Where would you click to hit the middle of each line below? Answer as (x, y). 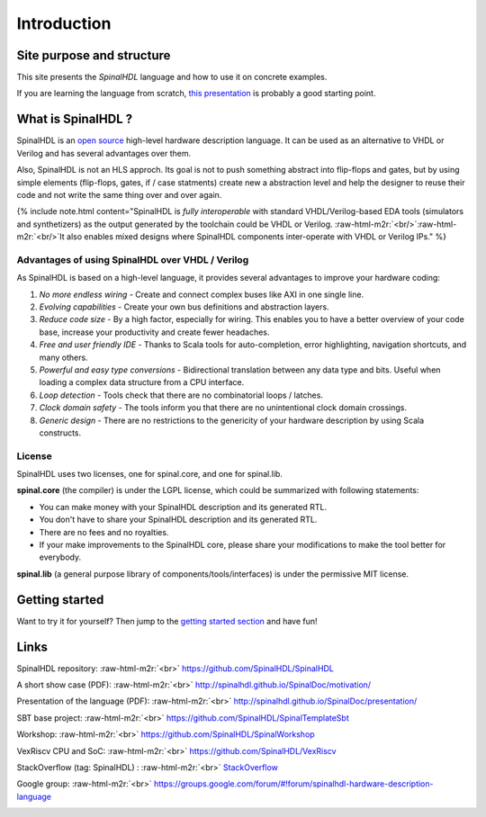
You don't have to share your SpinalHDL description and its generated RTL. (178, 520)
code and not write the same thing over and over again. (119, 194)
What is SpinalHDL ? (75, 119)
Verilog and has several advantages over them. (104, 153)
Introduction (64, 23)
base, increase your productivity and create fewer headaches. (154, 332)
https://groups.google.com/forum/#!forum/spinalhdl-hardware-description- (293, 784)
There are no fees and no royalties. (104, 532)
